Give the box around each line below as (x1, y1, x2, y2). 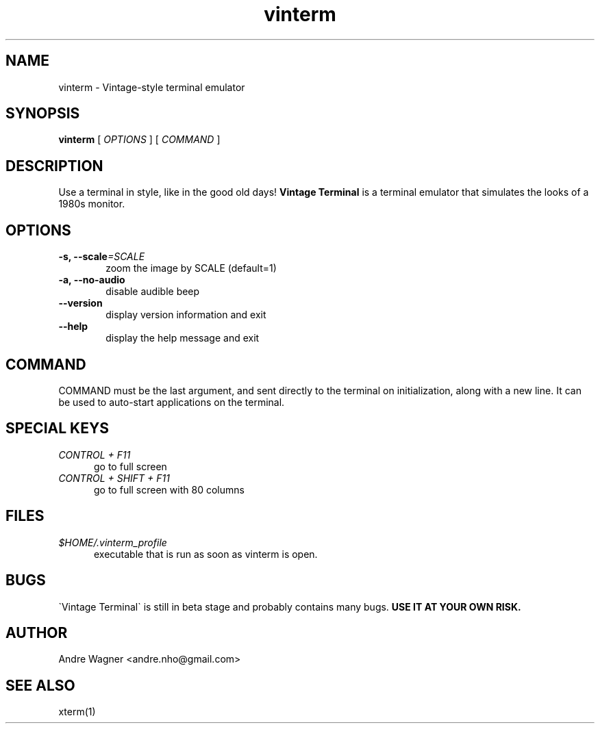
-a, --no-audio (58, 274, 125, 286)
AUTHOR (5, 624, 68, 641)
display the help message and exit (105, 332, 260, 344)
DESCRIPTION (5, 157, 103, 175)
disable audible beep (105, 285, 200, 298)
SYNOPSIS (5, 105, 80, 123)
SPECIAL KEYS (5, 420, 110, 437)
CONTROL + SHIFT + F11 (58, 472, 170, 484)
